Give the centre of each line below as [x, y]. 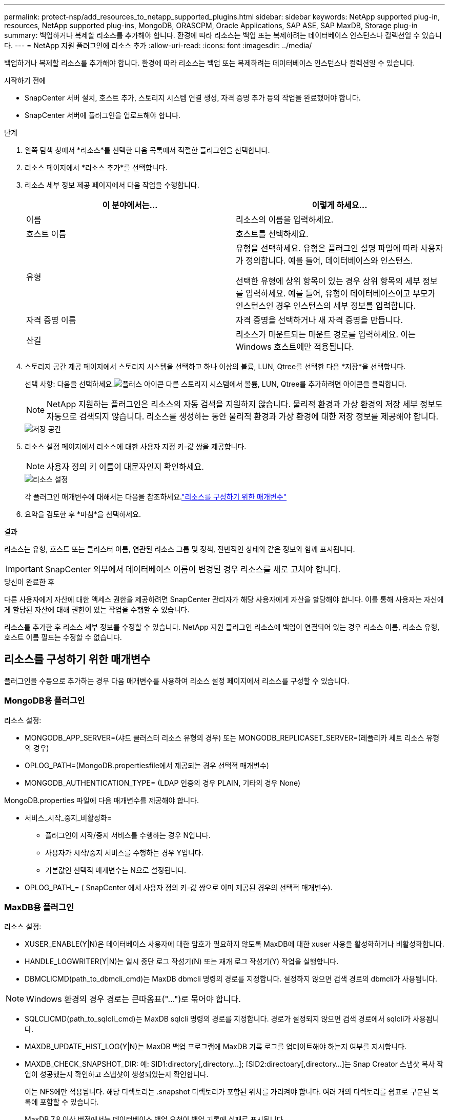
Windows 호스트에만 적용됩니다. [295, 347]
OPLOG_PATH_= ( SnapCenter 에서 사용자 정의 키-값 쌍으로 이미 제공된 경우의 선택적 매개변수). [179, 887]
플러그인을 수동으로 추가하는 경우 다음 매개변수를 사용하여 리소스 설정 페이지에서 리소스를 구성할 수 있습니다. [177, 681]
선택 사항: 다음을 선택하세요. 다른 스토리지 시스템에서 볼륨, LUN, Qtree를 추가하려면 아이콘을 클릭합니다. [216, 384]
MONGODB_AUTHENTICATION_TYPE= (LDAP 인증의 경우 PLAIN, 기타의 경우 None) [162, 783]
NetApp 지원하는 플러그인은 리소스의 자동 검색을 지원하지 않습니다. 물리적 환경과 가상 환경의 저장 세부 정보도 [245, 404]
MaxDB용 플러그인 [39, 907]
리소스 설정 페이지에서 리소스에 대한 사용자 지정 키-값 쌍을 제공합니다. [136, 446]
